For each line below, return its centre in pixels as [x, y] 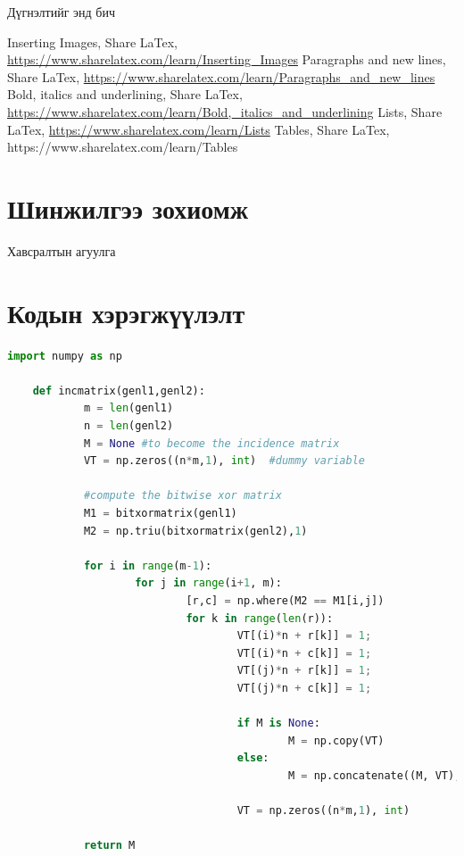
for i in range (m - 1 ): [148, 565]
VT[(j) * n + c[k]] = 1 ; [304, 688]
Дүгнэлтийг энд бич [61, 12]
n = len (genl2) [128, 425]
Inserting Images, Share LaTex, [92, 42]
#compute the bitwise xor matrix [182, 496]
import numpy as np [65, 356]
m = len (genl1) [128, 408]
